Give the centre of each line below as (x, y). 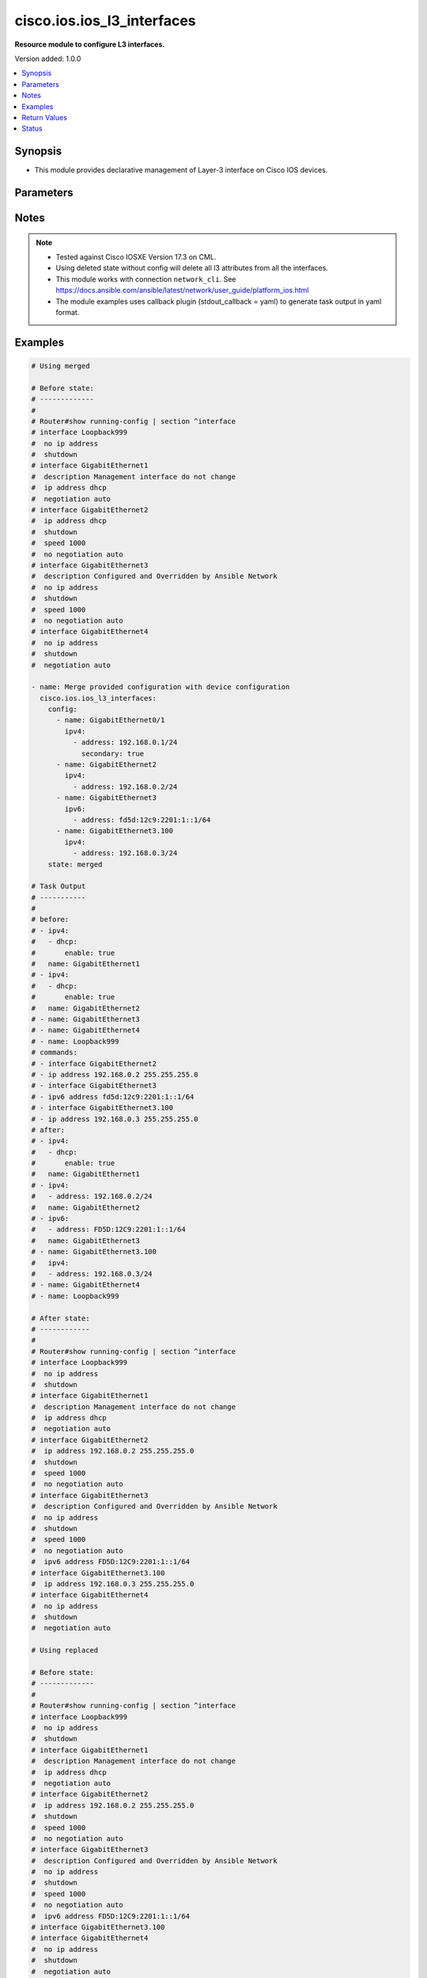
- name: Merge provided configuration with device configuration (161, 687)
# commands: (55, 1053)
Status (32, 129)
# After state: (60, 1318)
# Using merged (60, 366)
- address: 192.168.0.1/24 (125, 743)
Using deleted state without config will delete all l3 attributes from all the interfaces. (192, 268)
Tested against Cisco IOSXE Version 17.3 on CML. (136, 257)
